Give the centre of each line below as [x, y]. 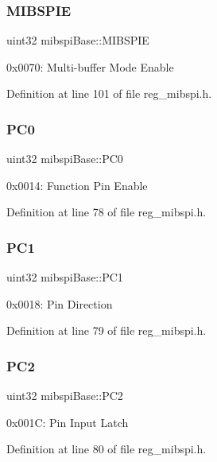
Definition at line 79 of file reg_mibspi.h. [107, 330]
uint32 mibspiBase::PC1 [65, 277]
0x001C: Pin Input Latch [68, 422]
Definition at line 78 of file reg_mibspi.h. [107, 212]
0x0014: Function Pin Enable [77, 185]
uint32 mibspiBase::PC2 [65, 396]
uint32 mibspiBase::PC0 [65, 159]
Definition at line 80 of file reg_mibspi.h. [107, 449]
